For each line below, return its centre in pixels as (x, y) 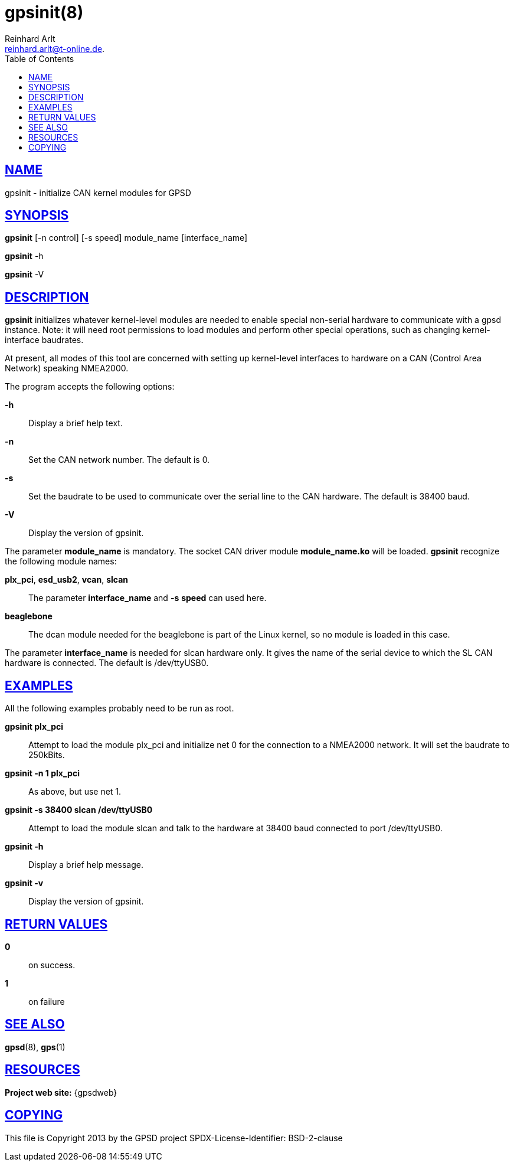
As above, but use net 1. (75, 792)
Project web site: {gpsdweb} (61, 1092)
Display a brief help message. (86, 865)
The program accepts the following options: (90, 387)
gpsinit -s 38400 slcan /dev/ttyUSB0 (79, 810)
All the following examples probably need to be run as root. (120, 708)
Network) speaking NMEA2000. (67, 368)
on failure (47, 1001)
